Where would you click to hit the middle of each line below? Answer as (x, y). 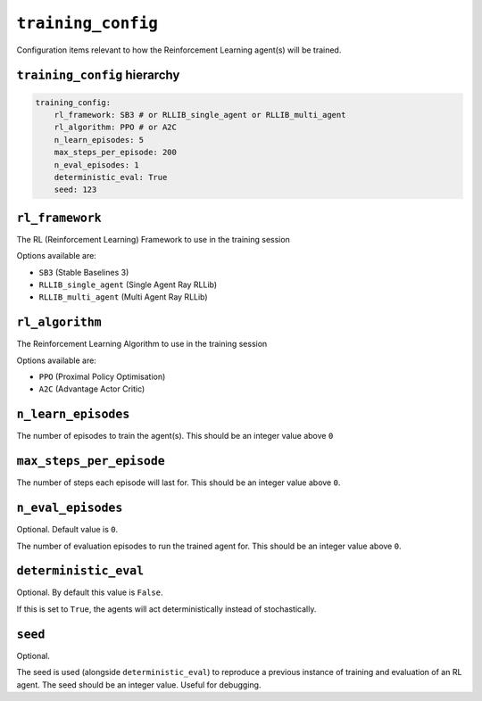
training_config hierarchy (98, 75)
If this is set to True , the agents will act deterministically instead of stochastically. (166, 609)
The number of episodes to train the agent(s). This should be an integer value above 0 (175, 436)
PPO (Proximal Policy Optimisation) (102, 377)
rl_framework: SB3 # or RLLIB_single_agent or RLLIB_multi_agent (200, 115)
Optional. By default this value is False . (90, 592)
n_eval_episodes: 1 (97, 165)
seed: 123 (75, 190)
